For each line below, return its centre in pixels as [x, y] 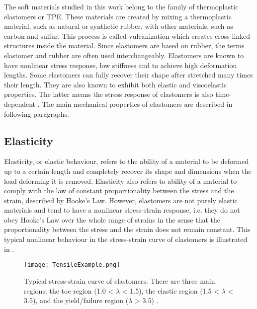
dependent [20, 104]
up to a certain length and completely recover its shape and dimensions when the [128, 171]
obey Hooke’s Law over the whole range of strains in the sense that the [112, 219]
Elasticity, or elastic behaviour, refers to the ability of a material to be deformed [127, 161]
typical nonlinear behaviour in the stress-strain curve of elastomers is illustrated [126, 239]
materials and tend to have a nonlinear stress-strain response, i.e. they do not [122, 210]
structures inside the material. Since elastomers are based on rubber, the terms [124, 45]
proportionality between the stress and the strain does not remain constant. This [127, 229]
